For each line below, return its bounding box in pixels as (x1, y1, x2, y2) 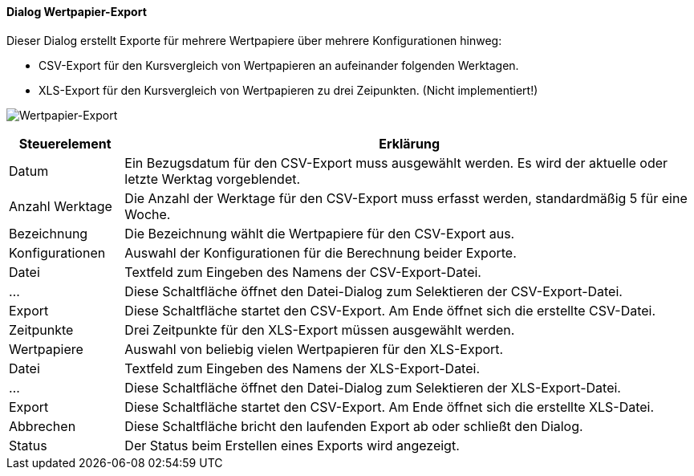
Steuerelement (18, 135, 112, 152)
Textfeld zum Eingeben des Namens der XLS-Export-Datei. (124, 360, 480, 376)
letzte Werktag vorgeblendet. (124, 170, 301, 187)
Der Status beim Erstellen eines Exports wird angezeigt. (124, 437, 460, 454)
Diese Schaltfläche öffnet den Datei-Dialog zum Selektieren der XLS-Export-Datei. (124, 379, 621, 396)
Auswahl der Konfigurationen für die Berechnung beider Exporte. (124, 244, 517, 261)
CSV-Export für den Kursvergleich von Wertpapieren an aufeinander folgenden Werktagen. (39, 58, 519, 72)
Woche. (124, 205, 171, 222)
